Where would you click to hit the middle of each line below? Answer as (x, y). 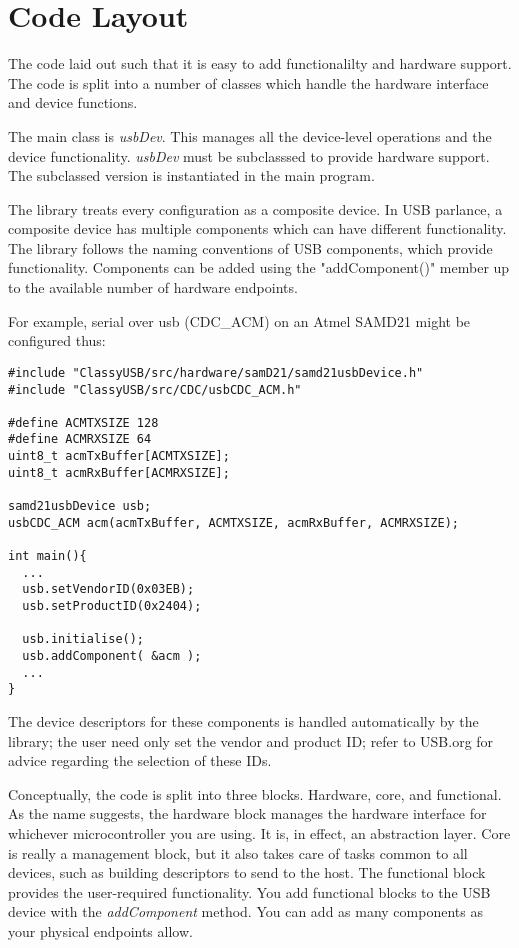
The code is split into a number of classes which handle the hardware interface (248, 82)
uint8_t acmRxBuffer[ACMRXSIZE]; (119, 472)
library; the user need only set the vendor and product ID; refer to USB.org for (251, 740)
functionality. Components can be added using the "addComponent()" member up (259, 267)
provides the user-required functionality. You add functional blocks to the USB (249, 891)
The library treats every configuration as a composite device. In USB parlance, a (255, 208)
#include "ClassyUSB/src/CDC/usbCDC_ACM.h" (155, 389)
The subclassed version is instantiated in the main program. (191, 175)
